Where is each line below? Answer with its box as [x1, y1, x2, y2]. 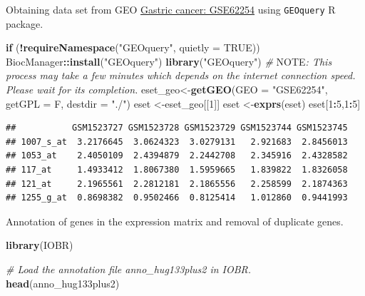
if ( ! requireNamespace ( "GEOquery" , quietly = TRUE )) [6, 40, 260, 55]
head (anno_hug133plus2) [6, 275, 120, 290]
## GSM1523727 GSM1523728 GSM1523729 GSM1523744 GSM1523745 [6, 123, 348, 133]
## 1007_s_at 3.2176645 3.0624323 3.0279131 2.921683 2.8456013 [6, 136, 348, 147]
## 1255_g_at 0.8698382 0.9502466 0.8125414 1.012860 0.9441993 [6, 193, 348, 203]
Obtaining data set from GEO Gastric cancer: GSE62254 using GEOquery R [6, 2, 336, 16]
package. [6, 16, 43, 31]
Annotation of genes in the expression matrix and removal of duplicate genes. [6, 213, 344, 228]
